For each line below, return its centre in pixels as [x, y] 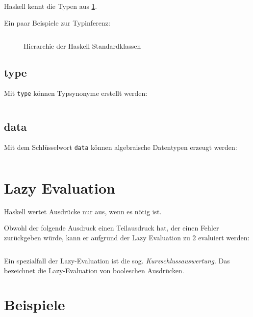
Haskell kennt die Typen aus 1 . [51, 6]
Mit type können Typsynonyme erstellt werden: [76, 93]
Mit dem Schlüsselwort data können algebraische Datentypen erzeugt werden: [121, 147]
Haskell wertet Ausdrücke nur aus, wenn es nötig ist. [83, 211]
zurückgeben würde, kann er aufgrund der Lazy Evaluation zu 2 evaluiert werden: [127, 237]
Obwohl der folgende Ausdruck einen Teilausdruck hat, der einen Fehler [112, 228]
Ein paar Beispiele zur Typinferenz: [57, 22]
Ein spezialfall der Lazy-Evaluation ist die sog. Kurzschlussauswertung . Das [117, 261]
